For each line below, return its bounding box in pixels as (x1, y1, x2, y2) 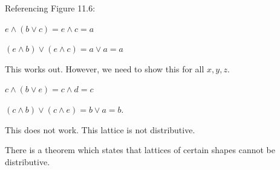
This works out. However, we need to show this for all (5, 62, 204, 75)
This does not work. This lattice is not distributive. (5, 123, 195, 136)
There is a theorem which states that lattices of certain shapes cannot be (5, 143, 275, 156)
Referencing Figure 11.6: (5, 2, 96, 14)
